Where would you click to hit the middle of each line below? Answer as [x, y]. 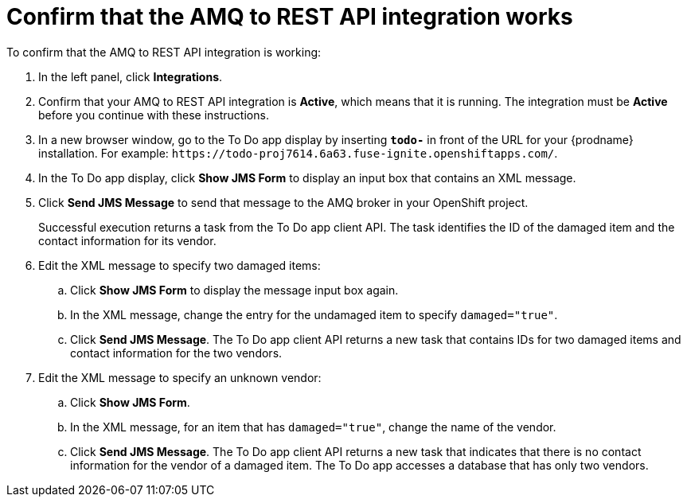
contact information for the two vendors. [176, 353]
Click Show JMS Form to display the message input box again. [234, 290]
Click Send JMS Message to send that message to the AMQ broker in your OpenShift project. [283, 202]
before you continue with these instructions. [154, 115]
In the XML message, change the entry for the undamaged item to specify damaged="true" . [314, 314]
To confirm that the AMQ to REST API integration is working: [164, 52]
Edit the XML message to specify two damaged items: [180, 265]
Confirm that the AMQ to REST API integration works [290, 17]
